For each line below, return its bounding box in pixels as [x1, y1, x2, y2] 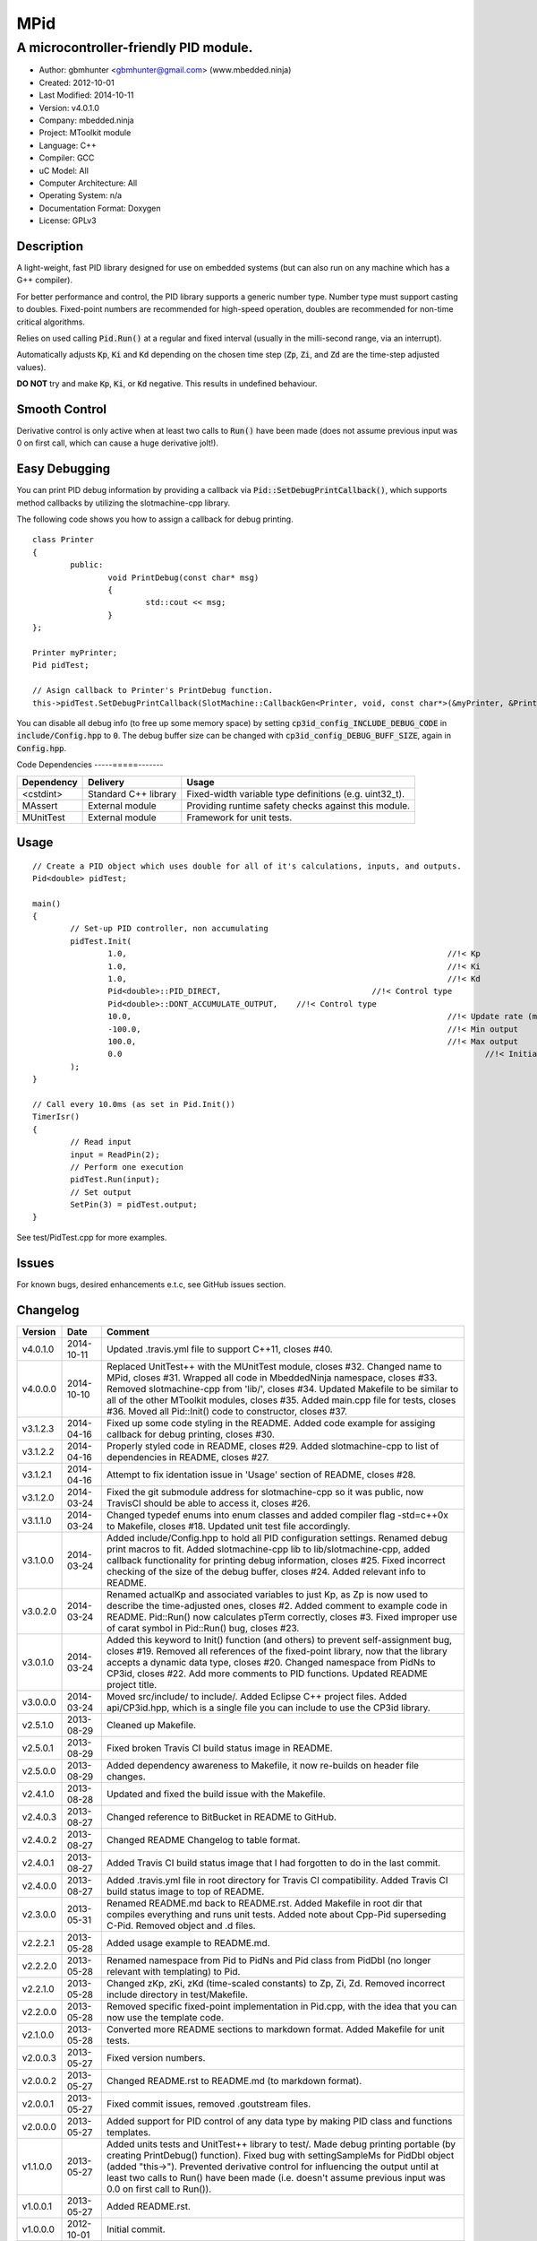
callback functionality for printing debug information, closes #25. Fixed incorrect [106, 1553, 446, 1566]
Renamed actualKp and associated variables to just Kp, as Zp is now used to [106, 1588, 429, 1600]
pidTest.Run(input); [70, 1174, 160, 1185]
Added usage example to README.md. [106, 1936, 270, 1949]
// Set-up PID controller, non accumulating [70, 923, 268, 934]
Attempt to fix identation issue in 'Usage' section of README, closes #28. [106, 1468, 416, 1481]
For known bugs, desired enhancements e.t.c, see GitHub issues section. [16, 1278, 286, 1290]
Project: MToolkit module [38, 127, 132, 138]
